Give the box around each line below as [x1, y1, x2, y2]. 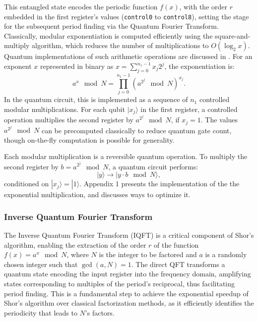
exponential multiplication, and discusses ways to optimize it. [4, 189, 191, 200]
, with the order [179, 1, 227, 11]
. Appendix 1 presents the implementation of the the [79, 178, 240, 189]
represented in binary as [40, 61, 114, 71]
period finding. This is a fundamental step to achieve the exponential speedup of [4, 288, 249, 298]
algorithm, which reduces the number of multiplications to [32, 40, 209, 51]
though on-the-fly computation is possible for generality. [4, 134, 175, 145]
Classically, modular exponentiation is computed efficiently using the [4, 30, 213, 41]
